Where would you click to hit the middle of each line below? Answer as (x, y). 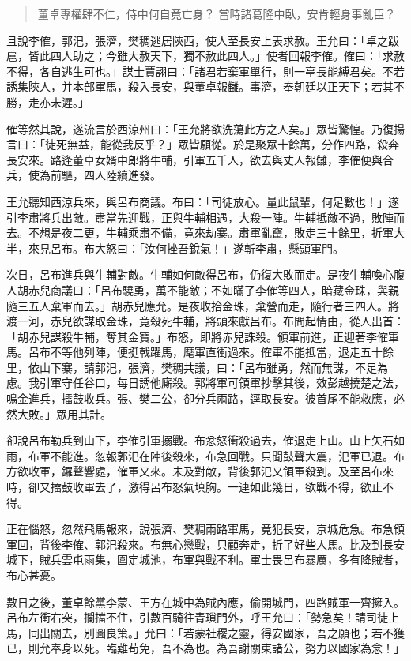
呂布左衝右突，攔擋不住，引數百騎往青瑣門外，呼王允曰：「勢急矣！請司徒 (197, 617)
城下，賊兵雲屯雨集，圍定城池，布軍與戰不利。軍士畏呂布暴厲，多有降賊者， (205, 560)
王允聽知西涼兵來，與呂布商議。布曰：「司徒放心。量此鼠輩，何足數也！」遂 (203, 201)
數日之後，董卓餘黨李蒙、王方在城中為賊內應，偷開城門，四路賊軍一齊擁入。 (205, 601)
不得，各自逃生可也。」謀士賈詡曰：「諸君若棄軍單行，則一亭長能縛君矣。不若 (205, 71)
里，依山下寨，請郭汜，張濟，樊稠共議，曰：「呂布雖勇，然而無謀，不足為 (197, 367)
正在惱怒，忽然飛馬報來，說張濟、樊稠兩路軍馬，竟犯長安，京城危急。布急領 (205, 529)
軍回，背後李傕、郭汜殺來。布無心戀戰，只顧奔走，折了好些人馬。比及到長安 (205, 544)
